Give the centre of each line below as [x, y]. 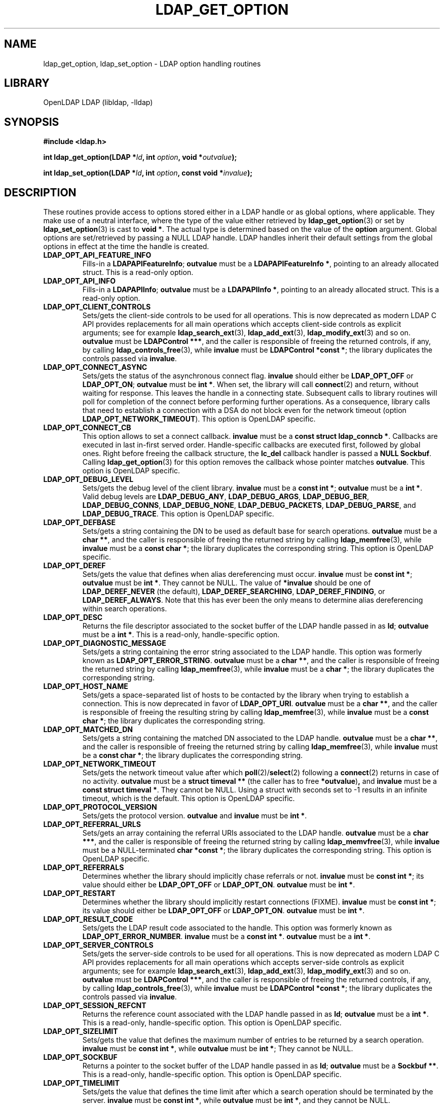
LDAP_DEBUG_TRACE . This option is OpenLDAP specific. [178, 514]
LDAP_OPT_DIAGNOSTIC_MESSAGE [105, 643]
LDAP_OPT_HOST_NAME [86, 686]
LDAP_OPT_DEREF [75, 566]
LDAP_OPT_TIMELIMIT [81, 1083]
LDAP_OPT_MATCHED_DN [88, 730]
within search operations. [125, 609]
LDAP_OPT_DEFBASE [80, 523]
